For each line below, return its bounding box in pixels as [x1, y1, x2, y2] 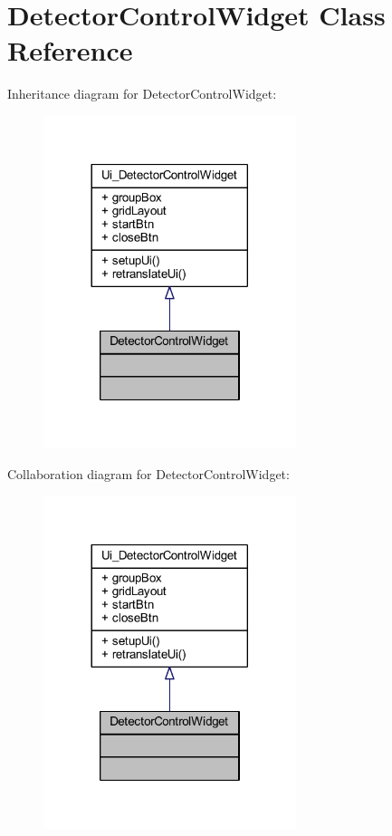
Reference [7, 32, 133, 69]
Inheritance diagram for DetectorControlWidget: [7, 84, 277, 103]
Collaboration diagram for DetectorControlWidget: [7, 464, 290, 483]
